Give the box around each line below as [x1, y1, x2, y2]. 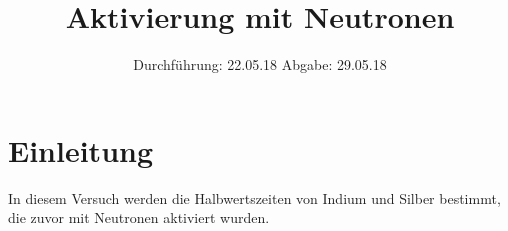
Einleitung [8, 129, 154, 170]
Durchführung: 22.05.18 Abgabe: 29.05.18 [133, 54, 387, 75]
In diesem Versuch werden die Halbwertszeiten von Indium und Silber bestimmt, [8, 187, 501, 208]
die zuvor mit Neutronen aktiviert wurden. [8, 207, 270, 228]
